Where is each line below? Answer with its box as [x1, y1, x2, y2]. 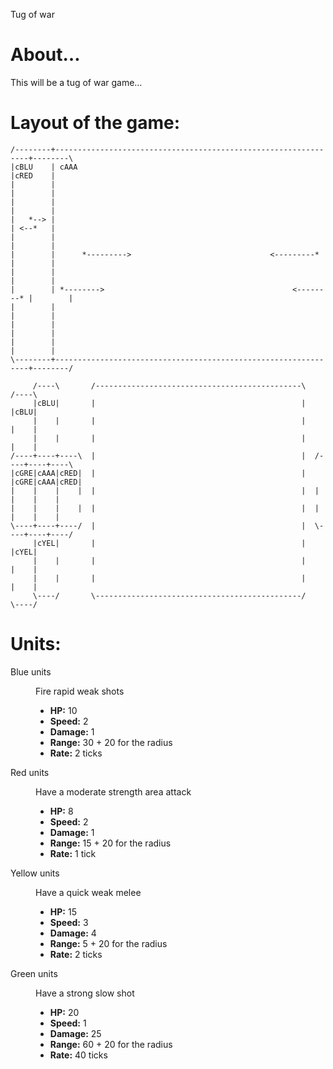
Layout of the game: [10, 112, 180, 134]
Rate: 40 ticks [49, 1049, 108, 1061]
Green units [10, 967, 58, 979]
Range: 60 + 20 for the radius [49, 1038, 173, 1050]
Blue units [10, 665, 52, 678]
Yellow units [10, 867, 60, 879]
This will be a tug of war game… [10, 76, 143, 88]
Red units [10, 766, 50, 778]
